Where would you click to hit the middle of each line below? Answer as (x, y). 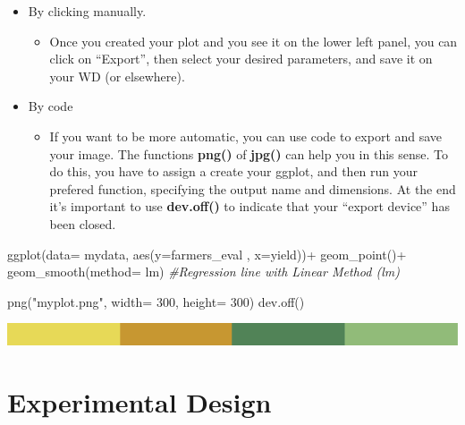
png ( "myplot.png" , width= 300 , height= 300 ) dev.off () (156, 301)
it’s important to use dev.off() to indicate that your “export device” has (249, 206)
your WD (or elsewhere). (117, 76)
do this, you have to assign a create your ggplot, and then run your (234, 171)
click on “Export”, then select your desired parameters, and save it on (241, 59)
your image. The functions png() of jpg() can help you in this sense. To (249, 153)
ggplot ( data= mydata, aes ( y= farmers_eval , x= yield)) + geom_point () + (207, 254)
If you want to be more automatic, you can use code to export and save (246, 136)
